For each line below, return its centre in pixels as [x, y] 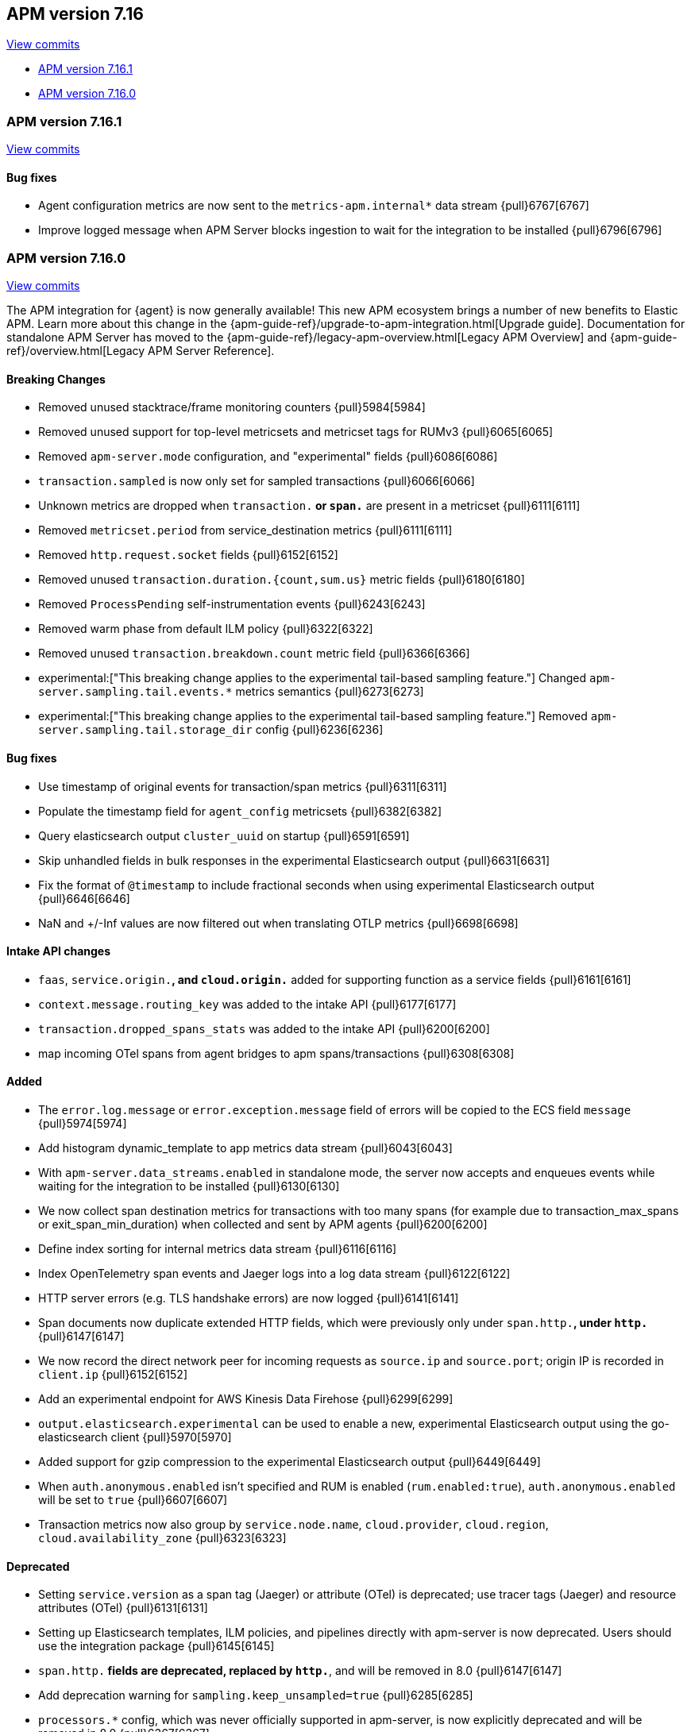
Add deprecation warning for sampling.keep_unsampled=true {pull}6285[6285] [256, 1695]
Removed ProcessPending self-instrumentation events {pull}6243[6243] [232, 604]
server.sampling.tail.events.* [135, 692]
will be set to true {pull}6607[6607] [133, 1500]
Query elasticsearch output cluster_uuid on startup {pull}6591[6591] [224, 835]
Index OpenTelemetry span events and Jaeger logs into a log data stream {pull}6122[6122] [274, 1274]
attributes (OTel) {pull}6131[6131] [123, 1608]
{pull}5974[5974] [83, 1124]
